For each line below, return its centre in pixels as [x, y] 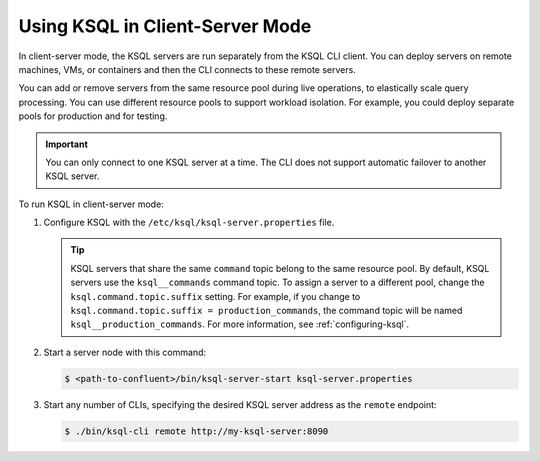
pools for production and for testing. [93, 116]
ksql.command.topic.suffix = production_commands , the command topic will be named [266, 311]
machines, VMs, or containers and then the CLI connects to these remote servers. [187, 69]
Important [67, 144]
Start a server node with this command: [125, 352]
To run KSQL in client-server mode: [91, 204]
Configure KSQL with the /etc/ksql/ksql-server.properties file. [189, 222]
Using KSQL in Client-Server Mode [165, 26]
